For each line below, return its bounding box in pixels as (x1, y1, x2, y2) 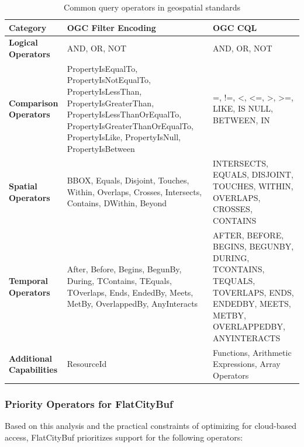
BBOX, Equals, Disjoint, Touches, (67, 174, 189, 186)
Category (9, 21, 47, 33)
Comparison (9, 96, 58, 109)
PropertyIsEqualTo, (67, 62, 138, 74)
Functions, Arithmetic (213, 346, 292, 358)
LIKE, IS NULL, (213, 102, 273, 115)
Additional (9, 352, 53, 364)
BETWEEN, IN (213, 114, 270, 126)
